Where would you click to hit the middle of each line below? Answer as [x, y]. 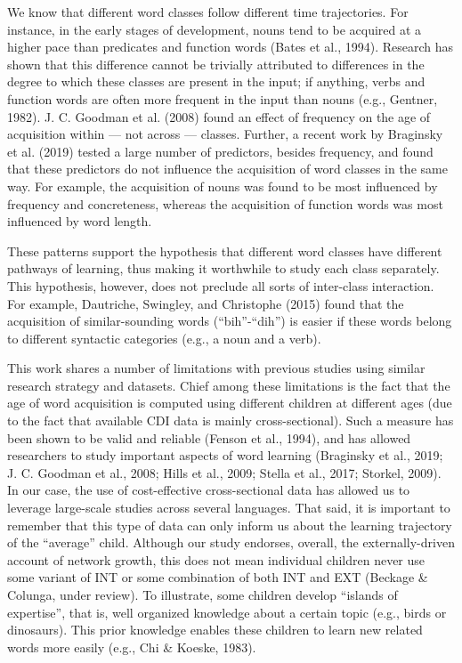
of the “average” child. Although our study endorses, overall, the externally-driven [231, 542]
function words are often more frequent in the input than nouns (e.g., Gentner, [223, 98]
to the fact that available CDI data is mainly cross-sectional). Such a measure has [231, 420]
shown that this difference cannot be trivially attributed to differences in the [216, 64]
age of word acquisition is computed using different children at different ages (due [230, 403]
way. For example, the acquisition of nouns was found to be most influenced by [223, 186]
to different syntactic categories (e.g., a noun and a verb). [164, 338]
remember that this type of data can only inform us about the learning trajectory [230, 525]
